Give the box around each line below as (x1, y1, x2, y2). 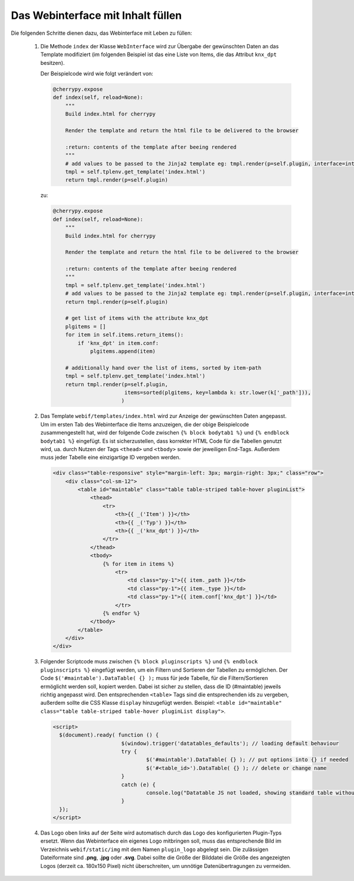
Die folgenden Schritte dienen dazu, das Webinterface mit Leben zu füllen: (11, 29, 192, 37)
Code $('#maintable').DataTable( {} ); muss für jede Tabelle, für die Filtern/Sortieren (40, 675, 268, 682)
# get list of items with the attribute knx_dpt (65, 315, 209, 321)
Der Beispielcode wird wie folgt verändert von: (40, 70, 153, 77)
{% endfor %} (102, 610, 140, 616)
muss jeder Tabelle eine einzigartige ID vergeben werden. (40, 454, 181, 461)
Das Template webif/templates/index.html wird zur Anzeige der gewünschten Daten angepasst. (40, 413, 287, 420)
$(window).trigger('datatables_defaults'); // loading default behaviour (121, 740, 339, 747)
